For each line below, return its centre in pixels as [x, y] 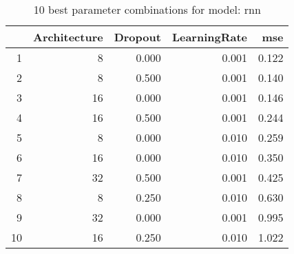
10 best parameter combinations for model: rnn [147, 9]
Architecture [68, 37]
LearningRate [209, 37]
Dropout [137, 37]
